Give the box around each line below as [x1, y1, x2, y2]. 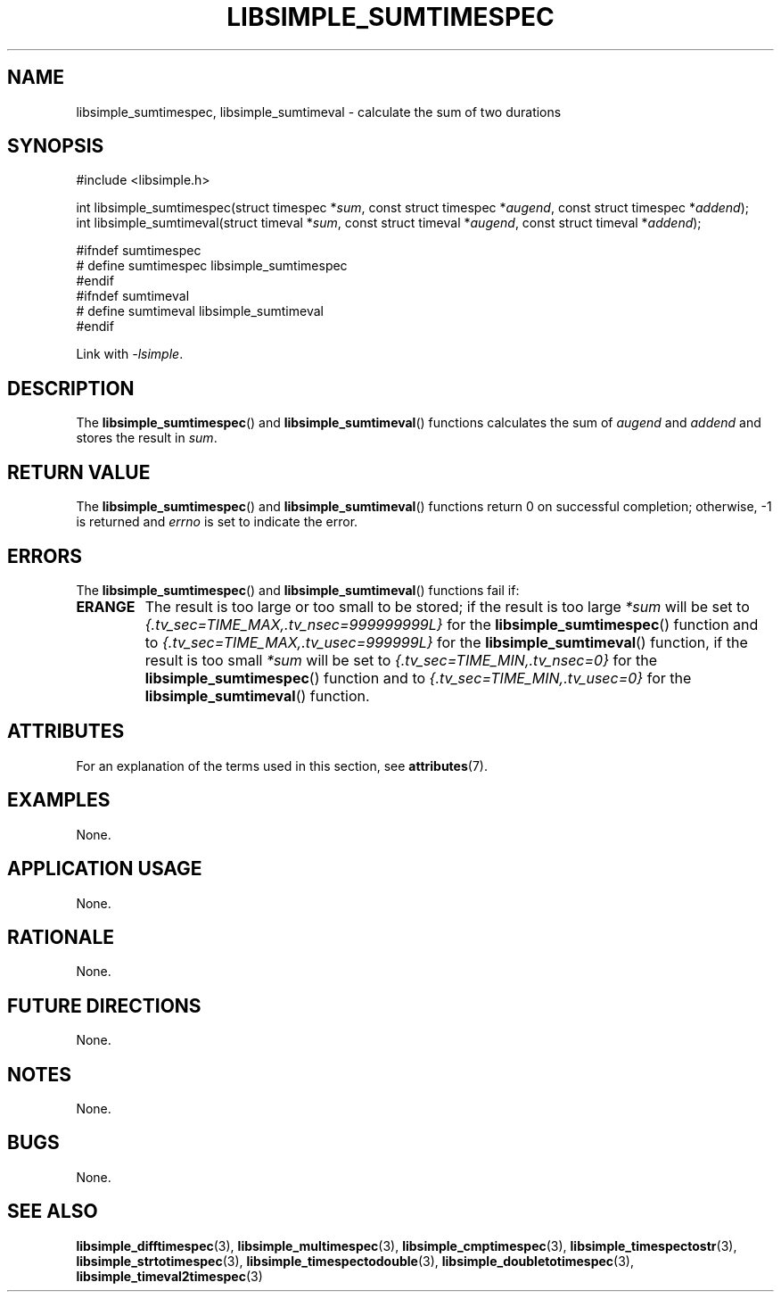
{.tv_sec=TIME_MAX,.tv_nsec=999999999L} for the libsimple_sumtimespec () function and [144, 615, 759, 633]
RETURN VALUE [7, 460, 151, 484]
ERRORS [7, 544, 83, 567]
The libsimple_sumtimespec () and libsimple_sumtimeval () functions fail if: [76, 582, 520, 598]
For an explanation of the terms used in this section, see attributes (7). [76, 757, 488, 774]
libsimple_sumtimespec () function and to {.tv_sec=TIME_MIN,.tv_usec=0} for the [144, 668, 692, 687]
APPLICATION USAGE [7, 857, 202, 881]
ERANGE [76, 597, 136, 616]
